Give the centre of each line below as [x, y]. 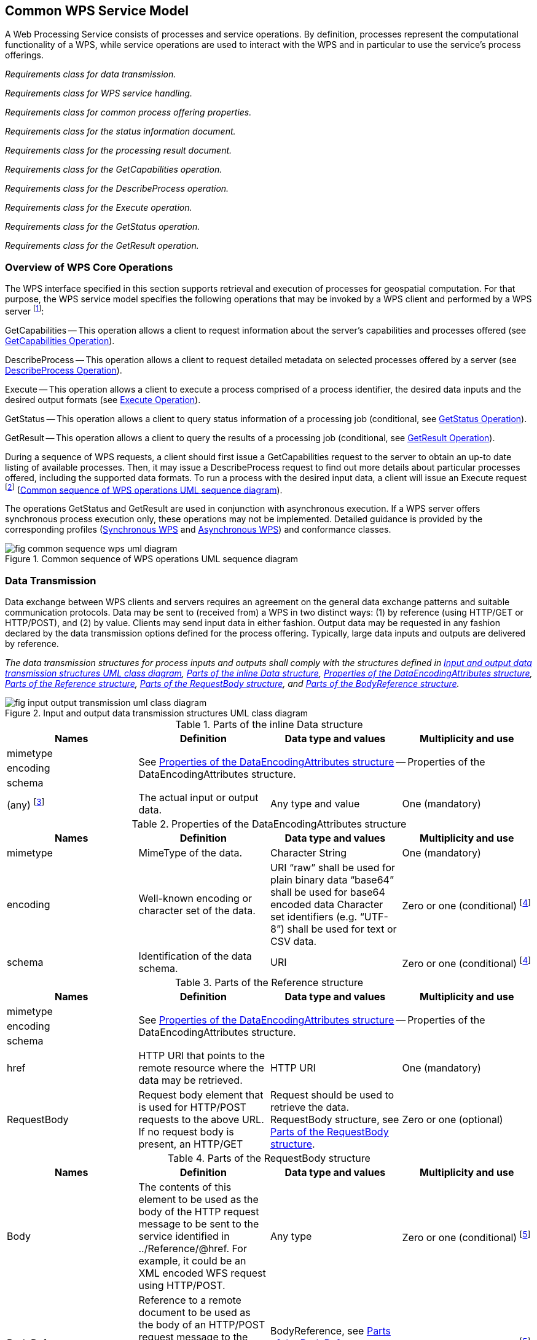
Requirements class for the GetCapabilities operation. [114, 170]
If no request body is [186, 1132]
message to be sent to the [199, 1224]
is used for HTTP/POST [192, 1107]
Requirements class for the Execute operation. [99, 208]
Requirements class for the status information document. [120, 131]
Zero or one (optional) [453, 1120]
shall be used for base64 [328, 892]
